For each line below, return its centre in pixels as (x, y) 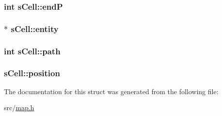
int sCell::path (32, 51)
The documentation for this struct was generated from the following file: (111, 91)
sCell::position (32, 73)
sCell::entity (35, 28)
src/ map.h (19, 108)
